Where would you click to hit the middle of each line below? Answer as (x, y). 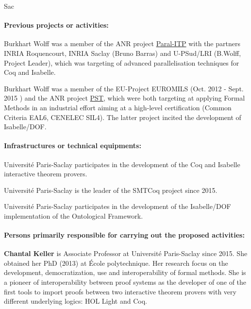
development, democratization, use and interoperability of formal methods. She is (125, 272)
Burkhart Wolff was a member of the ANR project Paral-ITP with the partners (122, 43)
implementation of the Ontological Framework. (74, 215)
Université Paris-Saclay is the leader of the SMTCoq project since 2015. (111, 190)
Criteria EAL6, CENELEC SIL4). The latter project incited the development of (123, 117)
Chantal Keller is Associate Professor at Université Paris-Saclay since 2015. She (126, 253)
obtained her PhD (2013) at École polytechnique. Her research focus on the (116, 263)
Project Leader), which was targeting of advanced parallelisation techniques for (122, 62)
